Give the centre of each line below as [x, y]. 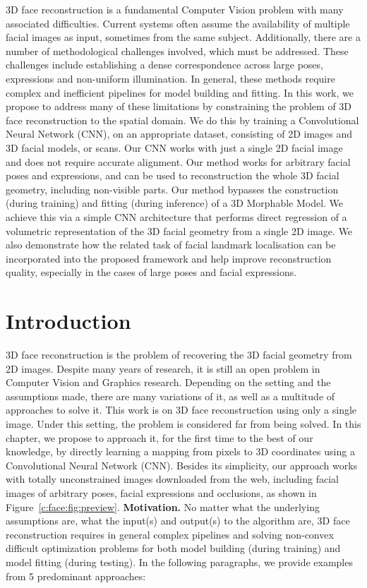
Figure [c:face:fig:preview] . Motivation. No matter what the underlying [163, 506]
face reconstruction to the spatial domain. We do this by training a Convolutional [182, 120]
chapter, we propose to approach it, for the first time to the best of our [160, 437]
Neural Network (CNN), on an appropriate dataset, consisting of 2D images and [179, 134]
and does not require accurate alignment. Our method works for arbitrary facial [178, 161]
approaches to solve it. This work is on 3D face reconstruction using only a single [181, 410]
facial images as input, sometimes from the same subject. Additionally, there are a [183, 37]
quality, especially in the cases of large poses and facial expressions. [151, 272]
